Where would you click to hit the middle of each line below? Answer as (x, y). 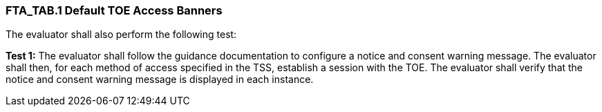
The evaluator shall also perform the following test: (121, 35)
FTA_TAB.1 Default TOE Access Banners (114, 10)
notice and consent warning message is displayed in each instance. (160, 80)
